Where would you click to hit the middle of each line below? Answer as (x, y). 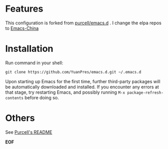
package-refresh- (145, 92)
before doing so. (42, 97)
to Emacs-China (22, 28)
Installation (29, 49)
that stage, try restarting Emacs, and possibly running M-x (65, 92)
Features (24, 9)
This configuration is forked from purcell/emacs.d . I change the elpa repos (83, 23)
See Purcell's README (29, 132)
